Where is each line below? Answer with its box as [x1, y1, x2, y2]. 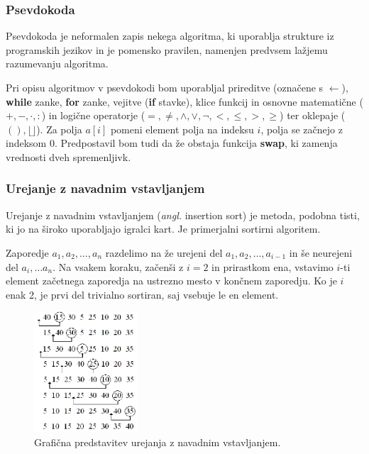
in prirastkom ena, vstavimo [211, 259, 334, 274]
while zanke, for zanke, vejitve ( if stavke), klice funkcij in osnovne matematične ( [6, 94, 363, 109]
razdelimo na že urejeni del [105, 245, 223, 260]
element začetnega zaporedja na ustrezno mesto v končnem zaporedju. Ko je [6, 273, 337, 288]
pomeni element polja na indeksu [110, 121, 254, 136]
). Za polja [36, 121, 82, 136]
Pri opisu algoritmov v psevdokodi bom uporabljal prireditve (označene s [6, 80, 324, 94]
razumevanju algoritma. [6, 56, 109, 71]
